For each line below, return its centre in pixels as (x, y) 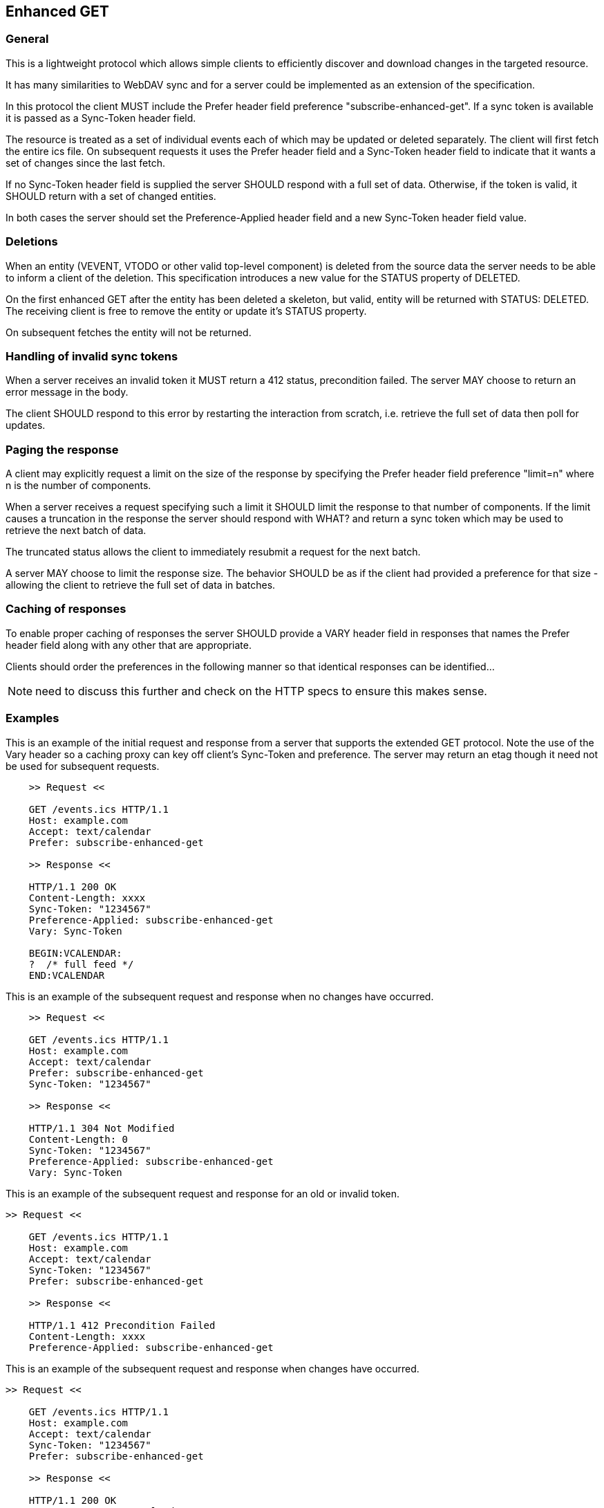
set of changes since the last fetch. (86, 163)
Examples (32, 718)
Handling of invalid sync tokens (92, 356)
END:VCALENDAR (67, 975)
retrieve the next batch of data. (76, 531)
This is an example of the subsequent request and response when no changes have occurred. (220, 996)
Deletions (32, 242)
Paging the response (62, 449)
